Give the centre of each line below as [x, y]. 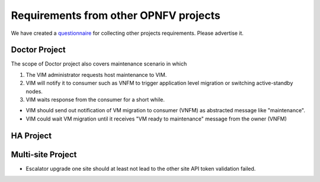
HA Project [31, 136]
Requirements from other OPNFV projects [116, 15]
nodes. [34, 91]
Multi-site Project [44, 155]
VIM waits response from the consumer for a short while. [95, 100]
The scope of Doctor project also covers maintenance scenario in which [99, 64]
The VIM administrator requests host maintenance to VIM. [96, 74]
